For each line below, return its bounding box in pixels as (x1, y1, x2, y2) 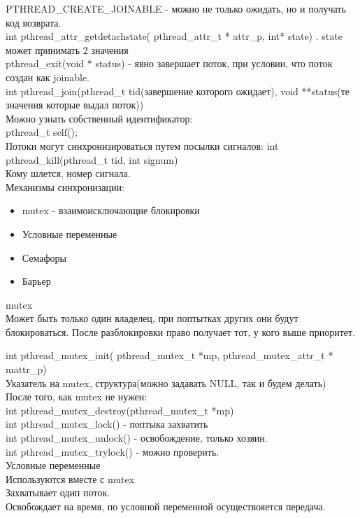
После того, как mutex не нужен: (6, 389, 147, 404)
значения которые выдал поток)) (6, 97, 144, 112)
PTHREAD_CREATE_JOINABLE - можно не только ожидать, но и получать (6, 1, 346, 15)
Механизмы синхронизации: (6, 179, 124, 194)
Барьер (22, 274, 51, 288)
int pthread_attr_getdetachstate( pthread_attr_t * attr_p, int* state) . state (6, 29, 343, 43)
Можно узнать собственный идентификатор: (6, 111, 193, 125)
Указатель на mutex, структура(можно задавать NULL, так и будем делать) (6, 375, 326, 390)
